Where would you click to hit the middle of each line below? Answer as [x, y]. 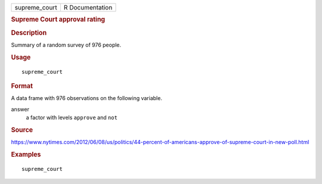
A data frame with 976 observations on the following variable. [86, 98]
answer [20, 109]
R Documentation [88, 7]
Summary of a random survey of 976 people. [66, 45]
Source [22, 130]
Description [29, 33]
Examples [26, 154]
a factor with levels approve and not [72, 118]
